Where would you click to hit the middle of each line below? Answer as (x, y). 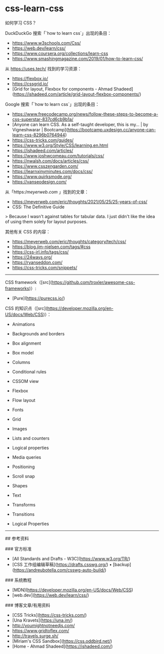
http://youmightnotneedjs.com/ (43, 625)
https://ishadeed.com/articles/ (42, 151)
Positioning (23, 467)
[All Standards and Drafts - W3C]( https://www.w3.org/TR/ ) (71, 558)
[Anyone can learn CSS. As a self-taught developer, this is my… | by (80, 124)
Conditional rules (29, 372)
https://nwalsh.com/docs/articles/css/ (51, 161)
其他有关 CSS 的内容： (28, 231)
